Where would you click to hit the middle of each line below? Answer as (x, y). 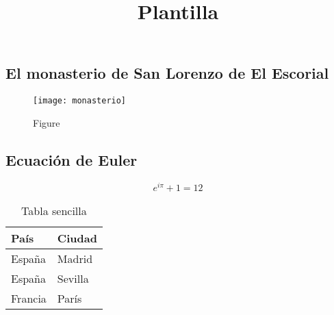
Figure (47, 122)
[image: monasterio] (80, 101)
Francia (29, 298)
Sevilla (73, 278)
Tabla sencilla (54, 210)
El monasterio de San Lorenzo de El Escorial (167, 73)
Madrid (75, 258)
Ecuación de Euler (72, 159)
